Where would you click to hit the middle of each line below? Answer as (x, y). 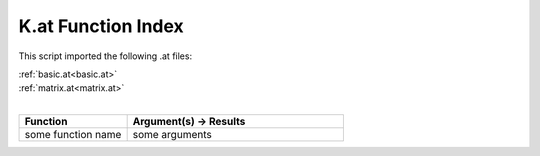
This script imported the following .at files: (105, 56)
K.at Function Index (101, 26)
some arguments (172, 135)
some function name (73, 135)
